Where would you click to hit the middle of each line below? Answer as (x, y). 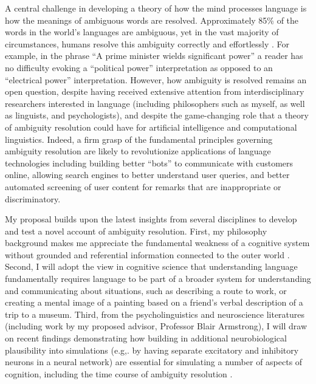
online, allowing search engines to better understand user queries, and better (147, 175)
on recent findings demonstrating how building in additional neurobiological (146, 338)
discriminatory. (33, 198)
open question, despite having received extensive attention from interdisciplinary (155, 91)
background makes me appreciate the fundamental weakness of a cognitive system (157, 243)
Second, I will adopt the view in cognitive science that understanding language (151, 266)
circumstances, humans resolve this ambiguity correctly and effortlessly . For (147, 43)
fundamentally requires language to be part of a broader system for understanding (158, 279)
